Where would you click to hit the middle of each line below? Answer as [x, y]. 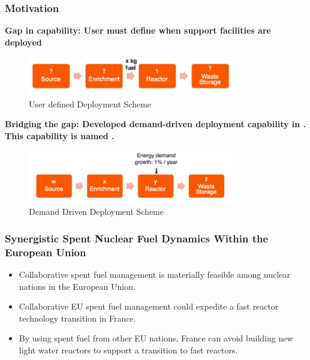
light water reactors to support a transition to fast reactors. [128, 349]
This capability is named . [60, 136]
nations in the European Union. [77, 286]
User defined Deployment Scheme [90, 103]
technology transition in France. [77, 318]
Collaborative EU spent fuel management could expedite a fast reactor [149, 306]
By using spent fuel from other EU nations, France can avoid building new [156, 338]
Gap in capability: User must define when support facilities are [138, 30]
